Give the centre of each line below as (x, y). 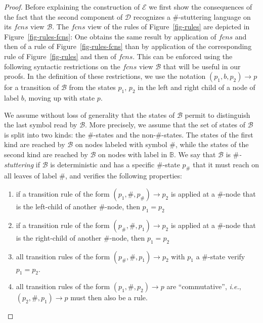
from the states (92, 87)
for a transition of (32, 87)
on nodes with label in (133, 154)
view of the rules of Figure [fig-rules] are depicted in (169, 27)
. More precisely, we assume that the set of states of (165, 125)
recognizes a (152, 16)
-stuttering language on (215, 16)
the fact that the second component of (63, 16)
